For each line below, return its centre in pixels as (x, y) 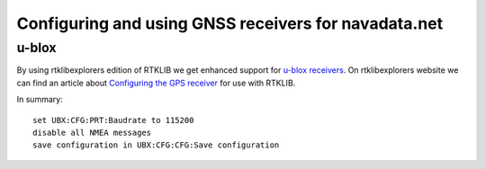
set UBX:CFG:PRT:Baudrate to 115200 (113, 120)
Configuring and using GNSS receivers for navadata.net (230, 23)
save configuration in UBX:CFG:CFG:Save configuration (156, 145)
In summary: (40, 100)
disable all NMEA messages (92, 132)
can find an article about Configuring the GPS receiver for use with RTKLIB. (156, 83)
